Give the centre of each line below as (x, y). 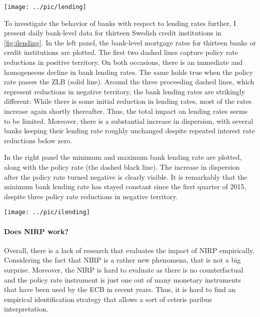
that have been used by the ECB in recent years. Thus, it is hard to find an (120, 289)
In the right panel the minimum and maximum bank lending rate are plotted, (123, 157)
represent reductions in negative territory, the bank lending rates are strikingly (125, 91)
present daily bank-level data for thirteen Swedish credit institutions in (113, 33)
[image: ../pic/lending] (45, 7)
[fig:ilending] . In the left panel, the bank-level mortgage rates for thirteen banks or (130, 42)
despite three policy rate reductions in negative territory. (91, 196)
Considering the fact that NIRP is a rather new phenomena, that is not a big (122, 260)
